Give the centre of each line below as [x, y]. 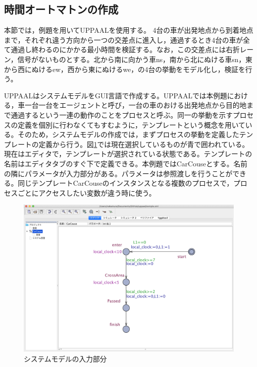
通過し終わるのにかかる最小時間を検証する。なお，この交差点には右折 [125, 49]
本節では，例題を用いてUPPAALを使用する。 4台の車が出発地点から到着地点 [129, 30]
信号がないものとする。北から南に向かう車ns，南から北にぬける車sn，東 [135, 59]
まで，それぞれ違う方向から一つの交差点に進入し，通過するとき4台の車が [124, 39]
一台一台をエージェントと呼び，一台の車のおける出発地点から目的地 [135, 105]
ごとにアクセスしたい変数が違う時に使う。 [87, 192]
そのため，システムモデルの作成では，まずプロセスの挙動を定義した [128, 134]
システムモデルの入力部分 [65, 358]
